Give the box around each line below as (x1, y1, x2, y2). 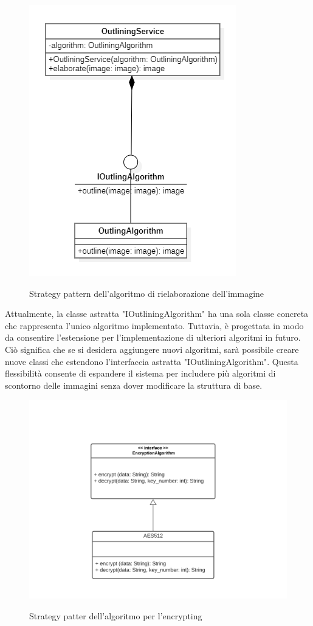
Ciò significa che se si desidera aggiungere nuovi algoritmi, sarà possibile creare (5, 343, 299, 355)
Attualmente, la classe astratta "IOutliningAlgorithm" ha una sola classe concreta (5, 307, 309, 320)
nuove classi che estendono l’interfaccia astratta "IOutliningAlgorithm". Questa (5, 355, 298, 367)
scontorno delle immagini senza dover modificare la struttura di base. (5, 378, 263, 391)
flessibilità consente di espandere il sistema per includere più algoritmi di (5, 367, 276, 380)
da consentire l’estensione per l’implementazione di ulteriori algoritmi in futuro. (5, 331, 301, 344)
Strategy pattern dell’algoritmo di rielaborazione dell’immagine (29, 287, 264, 299)
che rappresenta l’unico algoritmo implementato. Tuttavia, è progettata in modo (5, 319, 304, 332)
